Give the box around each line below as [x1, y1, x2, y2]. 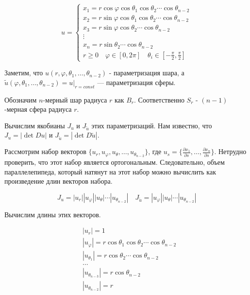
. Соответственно [134, 94, 184, 104]
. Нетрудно [214, 146, 247, 156]
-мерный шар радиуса [43, 94, 107, 104]
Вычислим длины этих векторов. [4, 209, 101, 219]
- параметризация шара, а [109, 68, 184, 78]
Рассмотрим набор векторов [4, 146, 86, 156]
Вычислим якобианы [4, 120, 65, 130]
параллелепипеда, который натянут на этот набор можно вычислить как [4, 166, 216, 176]
